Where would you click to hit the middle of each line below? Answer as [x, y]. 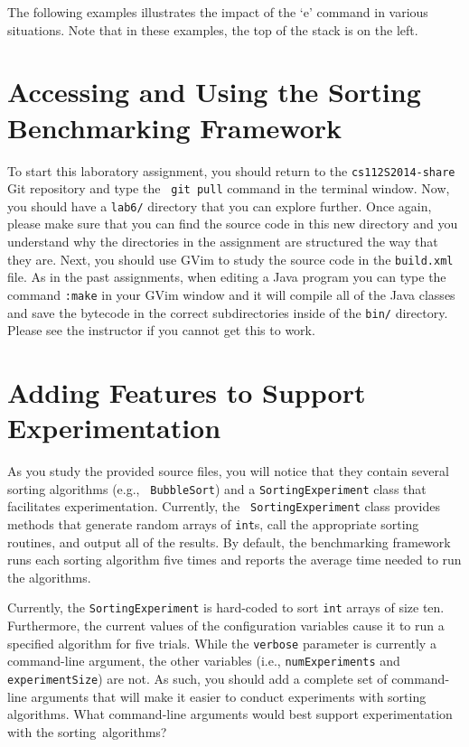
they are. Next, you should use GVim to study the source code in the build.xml [230, 259]
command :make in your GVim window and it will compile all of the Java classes [231, 294]
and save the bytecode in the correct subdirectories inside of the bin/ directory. [228, 312]
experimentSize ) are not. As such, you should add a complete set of [197, 679]
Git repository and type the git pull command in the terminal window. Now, [229, 188]
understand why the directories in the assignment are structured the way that [223, 242]
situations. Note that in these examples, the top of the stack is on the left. [213, 29]
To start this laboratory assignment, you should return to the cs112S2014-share [231, 170]
